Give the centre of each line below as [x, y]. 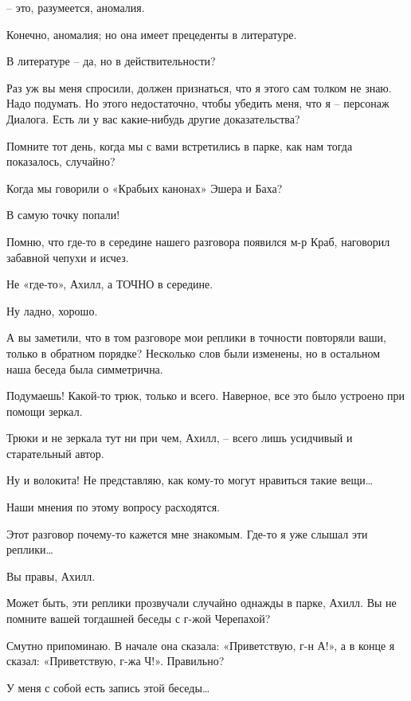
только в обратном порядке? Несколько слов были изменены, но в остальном [194, 352]
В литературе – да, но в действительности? [111, 61]
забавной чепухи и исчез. [68, 257]
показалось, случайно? [61, 161]
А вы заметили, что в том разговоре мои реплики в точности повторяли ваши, [196, 337]
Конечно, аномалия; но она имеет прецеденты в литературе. [152, 34]
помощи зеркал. [45, 411]
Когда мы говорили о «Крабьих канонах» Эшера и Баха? [145, 188]
